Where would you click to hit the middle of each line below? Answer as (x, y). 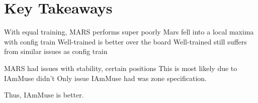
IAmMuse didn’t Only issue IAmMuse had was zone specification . (105, 78)
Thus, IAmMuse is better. (44, 95)
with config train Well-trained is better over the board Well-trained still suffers (125, 41)
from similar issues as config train (56, 51)
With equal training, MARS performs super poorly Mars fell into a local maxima (129, 32)
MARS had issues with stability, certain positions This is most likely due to (121, 68)
